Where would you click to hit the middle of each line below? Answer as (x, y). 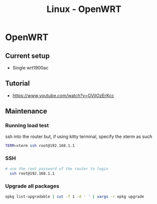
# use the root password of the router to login (57, 168)
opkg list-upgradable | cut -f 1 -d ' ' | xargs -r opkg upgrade (75, 196)
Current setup (27, 56)
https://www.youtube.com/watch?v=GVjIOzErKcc (63, 95)
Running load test (27, 125)
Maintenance (26, 111)
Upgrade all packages (32, 186)
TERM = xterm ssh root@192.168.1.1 (40, 145)
